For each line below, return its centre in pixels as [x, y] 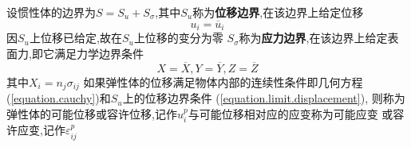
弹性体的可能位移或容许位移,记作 [92, 113]
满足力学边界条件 [99, 53]
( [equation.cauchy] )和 [59, 98]
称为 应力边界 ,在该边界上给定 [313, 38]
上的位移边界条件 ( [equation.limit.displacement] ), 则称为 [264, 98]
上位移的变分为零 [178, 38]
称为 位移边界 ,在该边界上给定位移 [278, 12]
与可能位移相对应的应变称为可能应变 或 [290, 113]
